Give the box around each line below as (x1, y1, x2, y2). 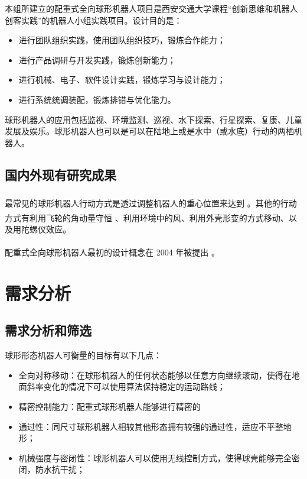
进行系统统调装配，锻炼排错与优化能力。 (18, 93, 176, 105)
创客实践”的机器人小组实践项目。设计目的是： (5, 14, 182, 26)
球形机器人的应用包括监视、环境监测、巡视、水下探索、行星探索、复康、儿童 (5, 113, 302, 125)
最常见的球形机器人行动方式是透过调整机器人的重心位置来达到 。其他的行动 (5, 196, 297, 209)
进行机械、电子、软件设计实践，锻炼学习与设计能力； (18, 73, 226, 86)
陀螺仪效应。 (21, 222, 71, 235)
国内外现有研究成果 (5, 165, 116, 183)
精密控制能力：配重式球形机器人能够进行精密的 (18, 400, 201, 412)
